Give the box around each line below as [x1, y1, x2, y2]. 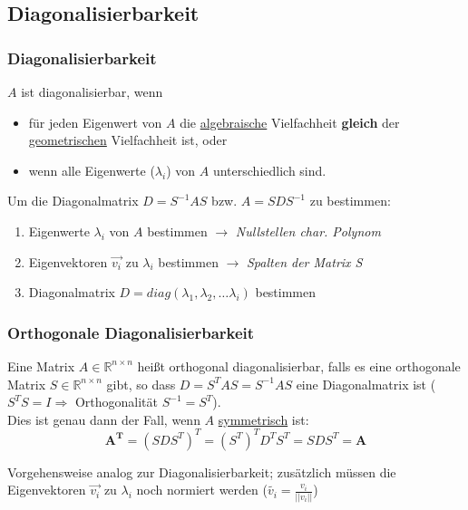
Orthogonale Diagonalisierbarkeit [7, 321, 255, 343]
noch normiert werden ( [136, 480, 268, 499]
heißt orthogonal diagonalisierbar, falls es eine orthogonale [137, 356, 461, 375]
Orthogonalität [74, 392, 158, 411]
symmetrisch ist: [218, 409, 309, 428]
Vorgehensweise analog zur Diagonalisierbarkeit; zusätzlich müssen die [7, 462, 396, 481]
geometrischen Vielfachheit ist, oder [28, 130, 228, 149]
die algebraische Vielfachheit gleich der [180, 112, 400, 131]
